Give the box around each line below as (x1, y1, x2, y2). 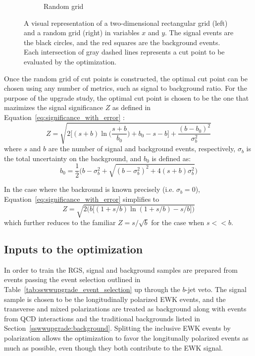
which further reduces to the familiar (4, 217, 116, 228)
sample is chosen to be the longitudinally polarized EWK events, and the (4, 294, 226, 304)
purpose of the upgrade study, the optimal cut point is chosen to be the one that (4, 92, 249, 103)
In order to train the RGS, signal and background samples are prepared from (4, 264, 238, 275)
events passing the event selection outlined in (4, 274, 141, 285)
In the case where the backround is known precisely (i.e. (4, 184, 174, 194)
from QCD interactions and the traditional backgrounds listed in (4, 313, 201, 323)
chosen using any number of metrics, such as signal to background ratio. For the (4, 83, 247, 93)
